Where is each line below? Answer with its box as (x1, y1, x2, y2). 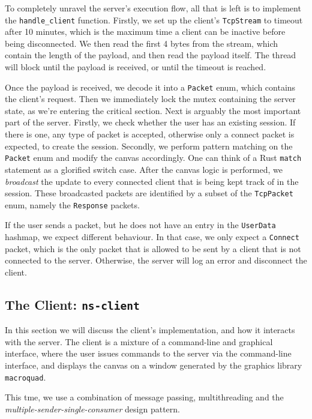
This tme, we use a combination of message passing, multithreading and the (5, 391, 284, 403)
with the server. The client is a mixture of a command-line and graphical (5, 335, 273, 348)
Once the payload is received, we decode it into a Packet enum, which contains (5, 80, 296, 93)
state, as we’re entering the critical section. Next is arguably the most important (5, 104, 301, 116)
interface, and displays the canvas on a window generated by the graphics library (5, 359, 302, 372)
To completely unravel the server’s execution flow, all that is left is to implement (5, 2, 301, 14)
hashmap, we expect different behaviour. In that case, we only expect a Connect (5, 231, 299, 243)
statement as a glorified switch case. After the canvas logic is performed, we (5, 163, 283, 175)
